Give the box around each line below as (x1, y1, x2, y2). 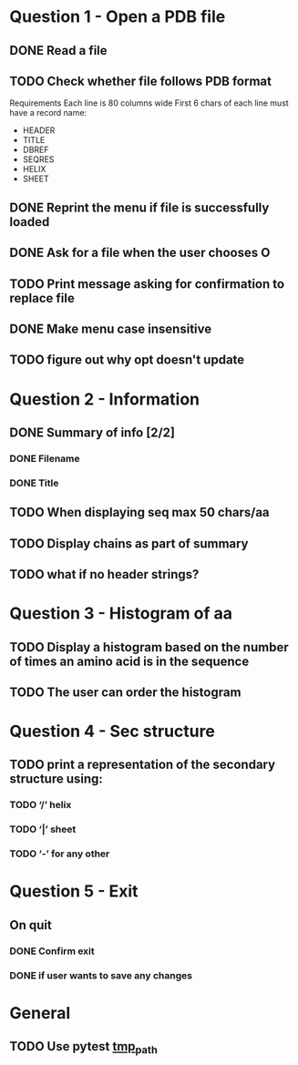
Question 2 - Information (9, 389, 200, 409)
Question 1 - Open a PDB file (9, 6, 226, 27)
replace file (9, 290, 75, 306)
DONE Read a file (9, 43, 108, 58)
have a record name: (9, 108, 87, 118)
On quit (9, 917, 52, 933)
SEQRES (22, 154, 55, 165)
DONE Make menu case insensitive (9, 321, 212, 336)
